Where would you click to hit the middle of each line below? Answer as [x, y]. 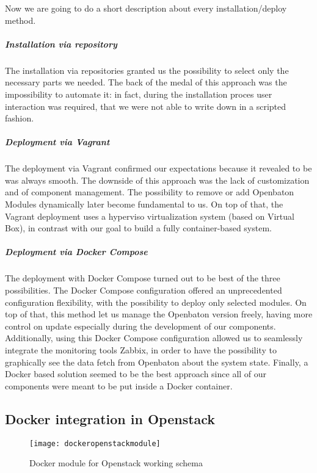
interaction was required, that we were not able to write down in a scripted [146, 106]
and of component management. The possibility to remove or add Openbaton [150, 192]
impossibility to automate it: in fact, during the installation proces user [139, 94]
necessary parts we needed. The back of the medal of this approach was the [146, 82]
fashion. [20, 118]
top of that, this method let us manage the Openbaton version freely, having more [159, 314]
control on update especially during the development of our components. [140, 326]
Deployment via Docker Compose [76, 252]
